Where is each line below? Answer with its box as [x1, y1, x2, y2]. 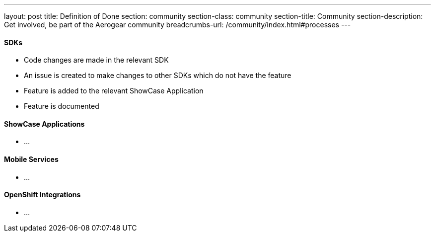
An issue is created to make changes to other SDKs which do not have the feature [24, 71, 291, 80]
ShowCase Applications [4, 119, 85, 128]
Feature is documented [24, 102, 99, 111]
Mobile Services [4, 155, 59, 164]
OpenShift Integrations [4, 190, 81, 199]
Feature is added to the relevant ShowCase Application [24, 86, 204, 95]
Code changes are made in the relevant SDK [24, 56, 169, 65]
